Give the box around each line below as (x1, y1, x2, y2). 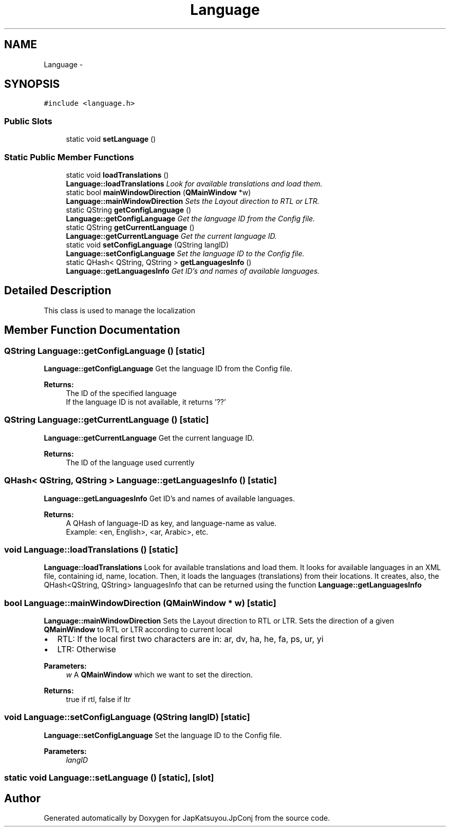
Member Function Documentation (4, 324, 180, 337)
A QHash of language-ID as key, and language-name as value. (66, 518, 277, 527)
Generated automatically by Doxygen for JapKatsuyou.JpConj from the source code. (44, 813, 330, 822)
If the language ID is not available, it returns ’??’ (66, 398, 226, 406)
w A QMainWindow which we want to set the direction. (66, 670, 253, 679)
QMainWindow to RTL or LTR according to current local (44, 625, 232, 634)
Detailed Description (4, 284, 111, 297)
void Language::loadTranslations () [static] (4, 544, 178, 555)
